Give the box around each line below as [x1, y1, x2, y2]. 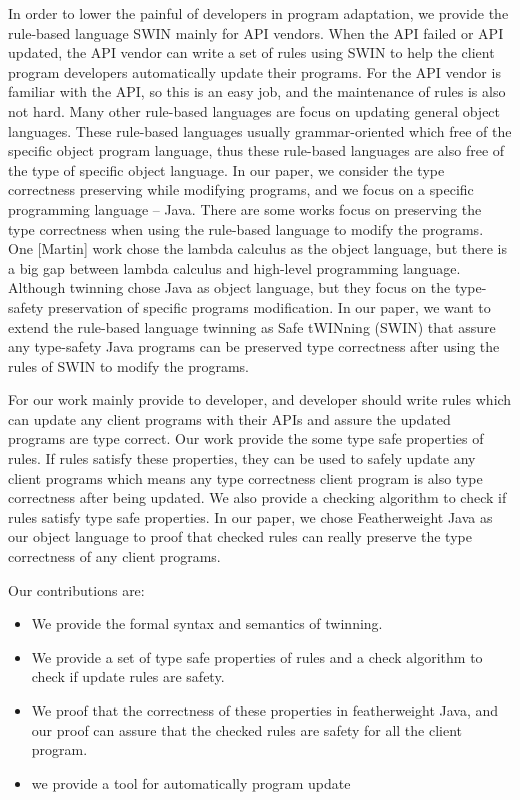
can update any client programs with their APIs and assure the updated [8, 408, 451, 429]
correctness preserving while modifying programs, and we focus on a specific [8, 179, 474, 200]
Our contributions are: [8, 579, 145, 600]
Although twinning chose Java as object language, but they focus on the [8, 277, 451, 298]
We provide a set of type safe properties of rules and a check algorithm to [31, 646, 483, 667]
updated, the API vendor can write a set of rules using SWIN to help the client [8, 42, 495, 63]
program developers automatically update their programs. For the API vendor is [8, 61, 501, 82]
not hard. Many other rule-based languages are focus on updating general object [8, 100, 501, 121]
